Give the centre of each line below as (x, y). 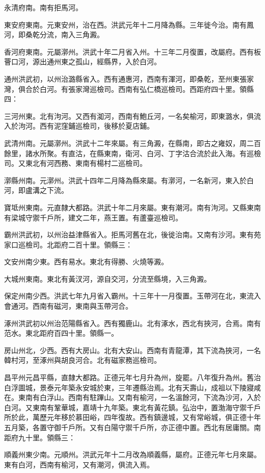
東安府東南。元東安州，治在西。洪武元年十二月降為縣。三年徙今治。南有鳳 (129, 24)
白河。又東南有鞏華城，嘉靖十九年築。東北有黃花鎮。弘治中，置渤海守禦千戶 (132, 407)
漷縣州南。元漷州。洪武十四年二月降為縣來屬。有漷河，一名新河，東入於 (125, 180)
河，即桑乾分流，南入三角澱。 (54, 34)
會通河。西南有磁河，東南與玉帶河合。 (68, 306)
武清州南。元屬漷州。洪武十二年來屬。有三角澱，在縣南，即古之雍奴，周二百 (132, 143)
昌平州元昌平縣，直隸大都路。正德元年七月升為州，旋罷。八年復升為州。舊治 (132, 377)
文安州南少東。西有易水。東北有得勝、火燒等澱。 (86, 262)
